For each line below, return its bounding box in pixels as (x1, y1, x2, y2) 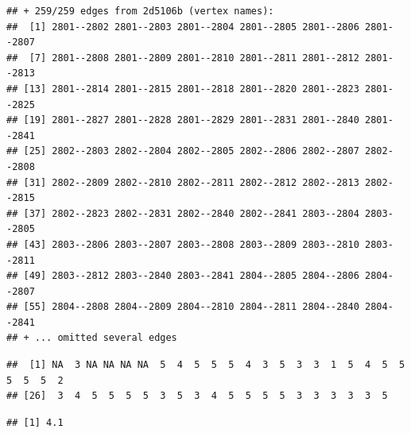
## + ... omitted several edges (6, 332, 177, 344)
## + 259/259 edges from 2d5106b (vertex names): (6, 6, 274, 17)
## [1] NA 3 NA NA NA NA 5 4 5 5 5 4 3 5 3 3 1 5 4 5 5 (6, 359, 405, 371)
